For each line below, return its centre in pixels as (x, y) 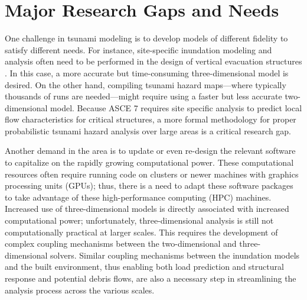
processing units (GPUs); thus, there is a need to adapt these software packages (149, 186)
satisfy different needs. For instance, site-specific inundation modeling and (138, 49)
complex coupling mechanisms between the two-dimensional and (121, 243)
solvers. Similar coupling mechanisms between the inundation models (175, 255)
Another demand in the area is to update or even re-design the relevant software (150, 151)
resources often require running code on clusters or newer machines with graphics (152, 174)
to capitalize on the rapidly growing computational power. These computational (149, 162)
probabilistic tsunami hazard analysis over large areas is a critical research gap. (148, 130)
